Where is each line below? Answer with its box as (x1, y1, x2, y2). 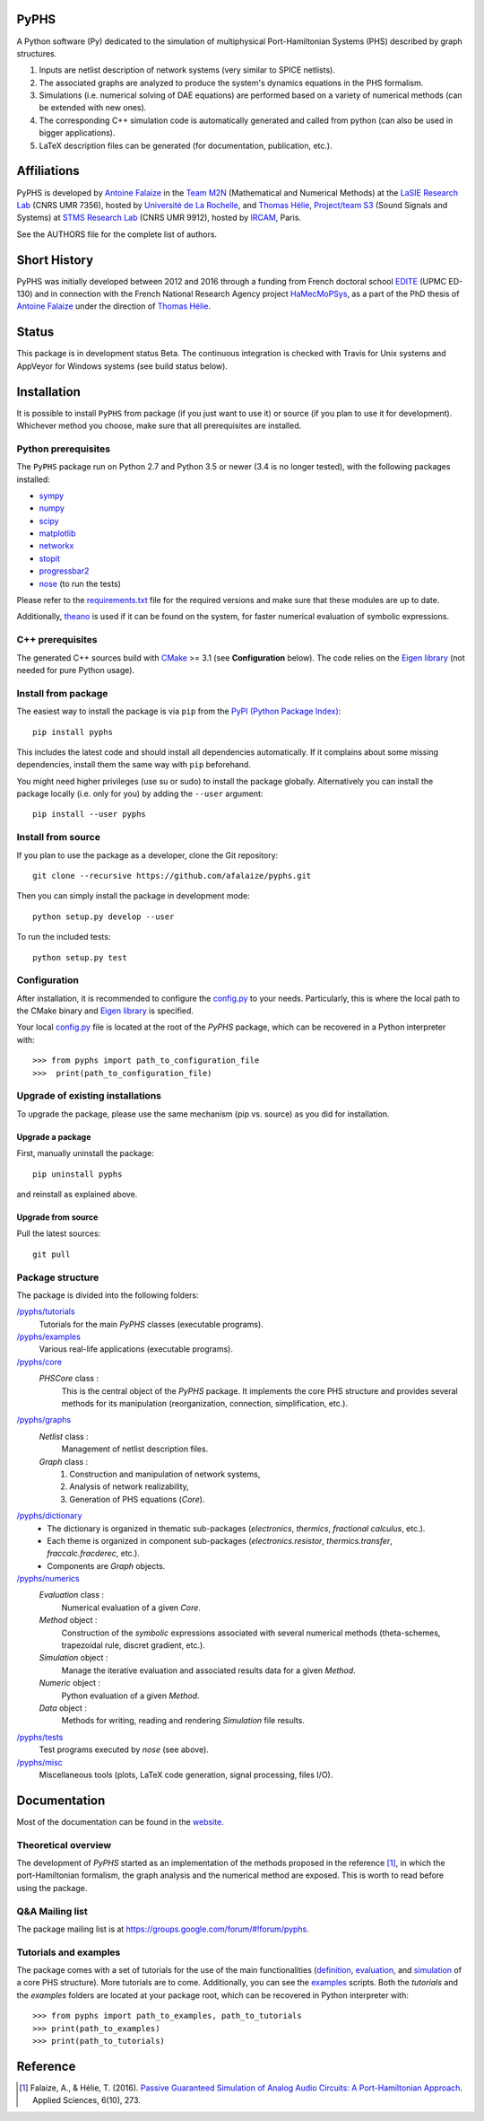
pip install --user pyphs (32, 809, 147, 819)
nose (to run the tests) (39, 578, 121, 589)
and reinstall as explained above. (16, 1188, 138, 1199)
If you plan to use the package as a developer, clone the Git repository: (16, 849, 279, 861)
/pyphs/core (16, 1356, 63, 1367)
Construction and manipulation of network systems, (69, 1468, 261, 1479)
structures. (16, 48, 57, 58)
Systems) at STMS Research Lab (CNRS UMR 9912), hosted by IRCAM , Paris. (16, 212, 302, 223)
